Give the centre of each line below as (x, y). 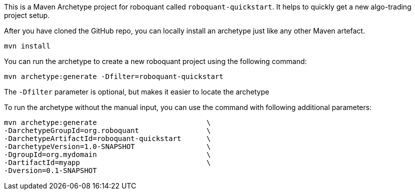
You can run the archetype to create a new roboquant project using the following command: (155, 61)
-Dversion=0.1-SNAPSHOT (51, 170)
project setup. (27, 15)
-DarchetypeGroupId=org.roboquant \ (108, 130)
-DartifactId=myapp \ (108, 162)
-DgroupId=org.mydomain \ (108, 154)
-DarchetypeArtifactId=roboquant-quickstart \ (108, 138)
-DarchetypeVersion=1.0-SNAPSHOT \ (108, 146)
